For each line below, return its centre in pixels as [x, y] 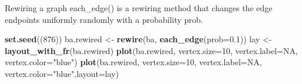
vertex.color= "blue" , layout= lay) [62, 73]
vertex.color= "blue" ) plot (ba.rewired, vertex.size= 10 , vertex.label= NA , [133, 62]
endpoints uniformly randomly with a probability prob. [104, 19]
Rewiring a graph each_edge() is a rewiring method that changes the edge [139, 8]
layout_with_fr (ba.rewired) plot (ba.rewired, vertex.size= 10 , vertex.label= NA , [151, 50]
